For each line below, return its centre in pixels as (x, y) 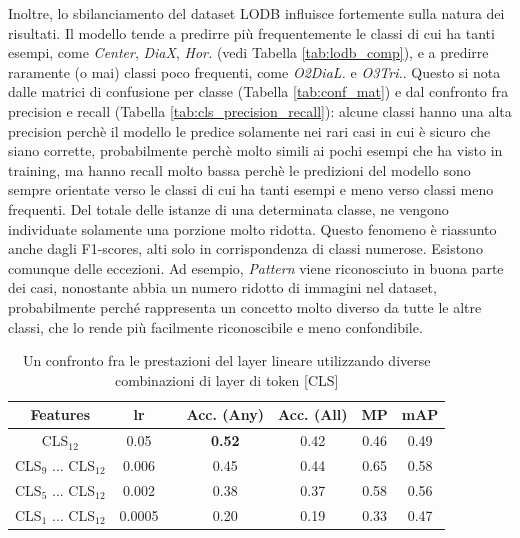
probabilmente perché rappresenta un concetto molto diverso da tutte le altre (245, 306)
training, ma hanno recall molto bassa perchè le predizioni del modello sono (239, 169)
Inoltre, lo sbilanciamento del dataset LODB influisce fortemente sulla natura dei (256, 13)
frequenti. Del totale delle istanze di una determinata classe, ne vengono (228, 208)
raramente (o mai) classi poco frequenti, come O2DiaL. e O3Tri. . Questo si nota (254, 71)
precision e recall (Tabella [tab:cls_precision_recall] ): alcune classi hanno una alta (260, 110)
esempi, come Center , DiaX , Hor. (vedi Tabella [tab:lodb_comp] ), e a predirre (248, 52)
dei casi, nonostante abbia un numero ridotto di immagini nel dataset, (222, 287)
